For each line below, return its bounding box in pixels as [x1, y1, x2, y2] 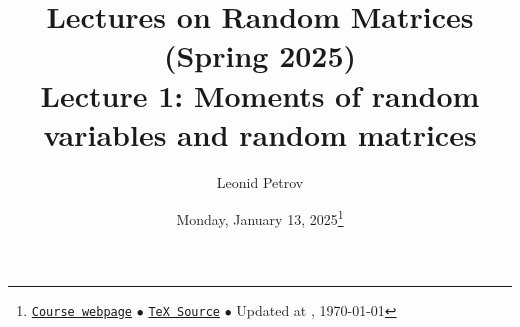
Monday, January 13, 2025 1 [176, 206, 344, 229]
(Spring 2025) [163, 35, 357, 76]
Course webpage [31, 304, 133, 319]
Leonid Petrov [216, 171, 304, 192]
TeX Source [148, 304, 220, 319]
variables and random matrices [43, 113, 477, 154]
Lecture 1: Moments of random [40, 74, 480, 115]
